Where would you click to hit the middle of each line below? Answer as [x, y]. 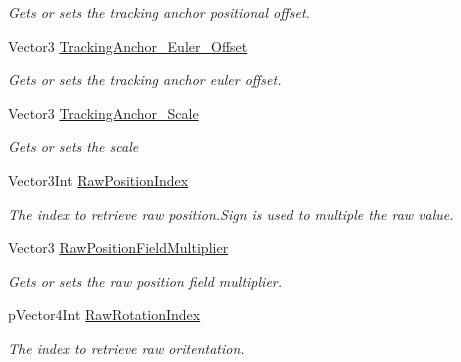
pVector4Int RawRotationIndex [104, 314]
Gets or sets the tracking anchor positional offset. [159, 12]
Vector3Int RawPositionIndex [98, 179]
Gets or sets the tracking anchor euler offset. [145, 79]
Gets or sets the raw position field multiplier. [145, 280]
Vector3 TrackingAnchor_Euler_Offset [128, 45]
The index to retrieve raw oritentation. [126, 347]
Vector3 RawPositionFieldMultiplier [118, 247]
